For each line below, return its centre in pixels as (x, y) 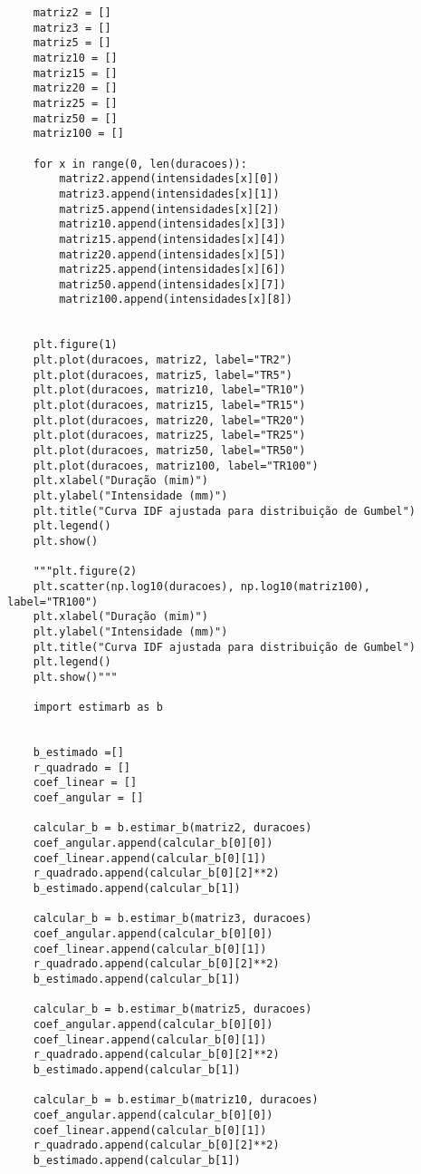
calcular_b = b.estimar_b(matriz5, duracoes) (172, 1009)
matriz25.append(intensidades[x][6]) (172, 270)
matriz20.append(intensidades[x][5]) (172, 254)
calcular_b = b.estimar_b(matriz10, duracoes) (176, 1100)
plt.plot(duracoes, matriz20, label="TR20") (169, 420)
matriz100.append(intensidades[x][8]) (176, 300)
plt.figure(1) (75, 345)
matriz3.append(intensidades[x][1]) (169, 194)
